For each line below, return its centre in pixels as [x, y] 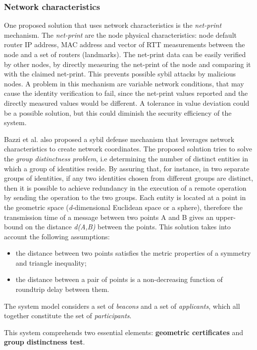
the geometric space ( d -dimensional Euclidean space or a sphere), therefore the [123, 207]
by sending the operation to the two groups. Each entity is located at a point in [125, 197]
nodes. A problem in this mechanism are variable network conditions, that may [124, 83]
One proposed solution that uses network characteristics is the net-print [113, 25]
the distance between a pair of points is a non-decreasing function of [119, 279]
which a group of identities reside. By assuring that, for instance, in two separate [127, 168]
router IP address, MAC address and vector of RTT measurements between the [125, 44]
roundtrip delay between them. [62, 289]
